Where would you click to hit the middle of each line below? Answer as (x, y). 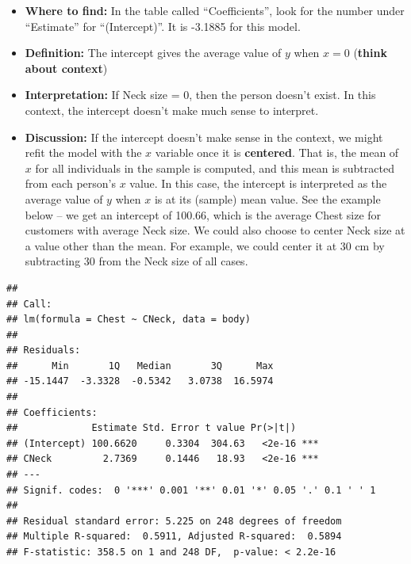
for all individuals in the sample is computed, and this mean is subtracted (215, 168)
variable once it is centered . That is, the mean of (277, 152)
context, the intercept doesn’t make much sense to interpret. (172, 110)
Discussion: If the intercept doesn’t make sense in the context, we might (204, 137)
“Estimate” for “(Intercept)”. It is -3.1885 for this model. (163, 26)
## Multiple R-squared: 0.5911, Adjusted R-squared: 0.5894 (174, 537)
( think (370, 53)
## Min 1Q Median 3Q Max (140, 366)
